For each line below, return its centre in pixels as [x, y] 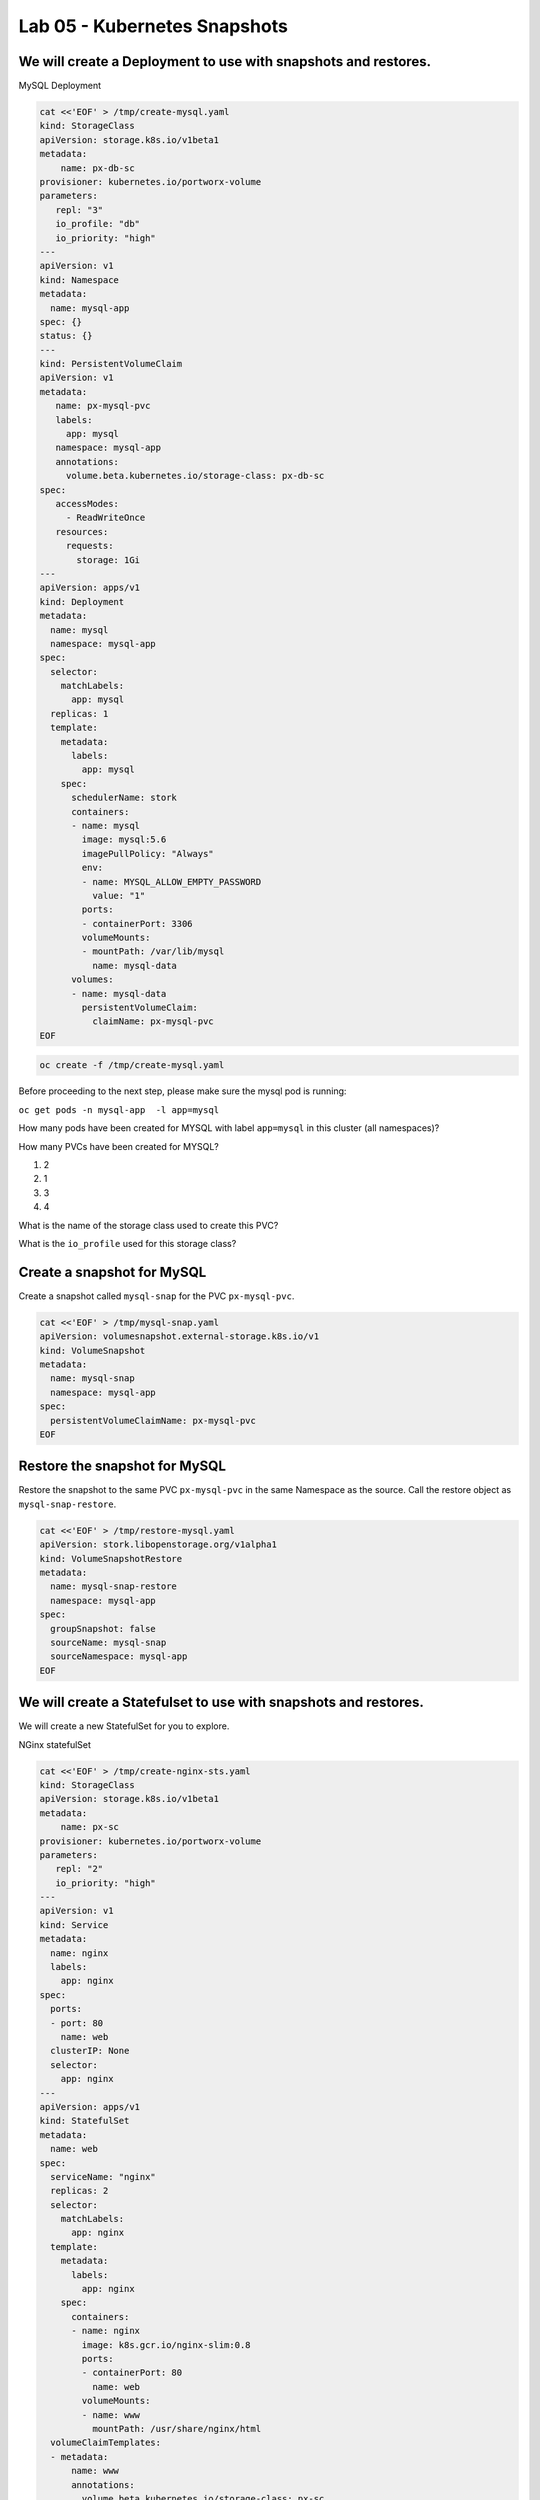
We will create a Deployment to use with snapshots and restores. [225, 61]
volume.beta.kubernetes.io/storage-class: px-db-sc [195, 476]
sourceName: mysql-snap [108, 1642]
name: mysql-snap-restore [113, 1586]
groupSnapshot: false [103, 1628]
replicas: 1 [79, 713]
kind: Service [74, 1924]
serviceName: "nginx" [103, 2176]
